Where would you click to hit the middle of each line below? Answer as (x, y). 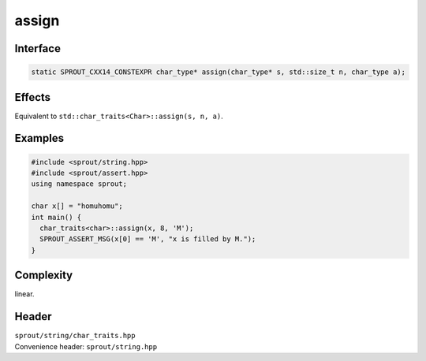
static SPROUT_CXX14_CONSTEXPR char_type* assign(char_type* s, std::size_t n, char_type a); (219, 72)
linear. (24, 294)
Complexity (44, 275)
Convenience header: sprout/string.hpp (86, 346)
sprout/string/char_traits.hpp (75, 336)
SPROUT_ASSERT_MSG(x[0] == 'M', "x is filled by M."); (148, 239)
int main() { (56, 217)
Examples (39, 138)
